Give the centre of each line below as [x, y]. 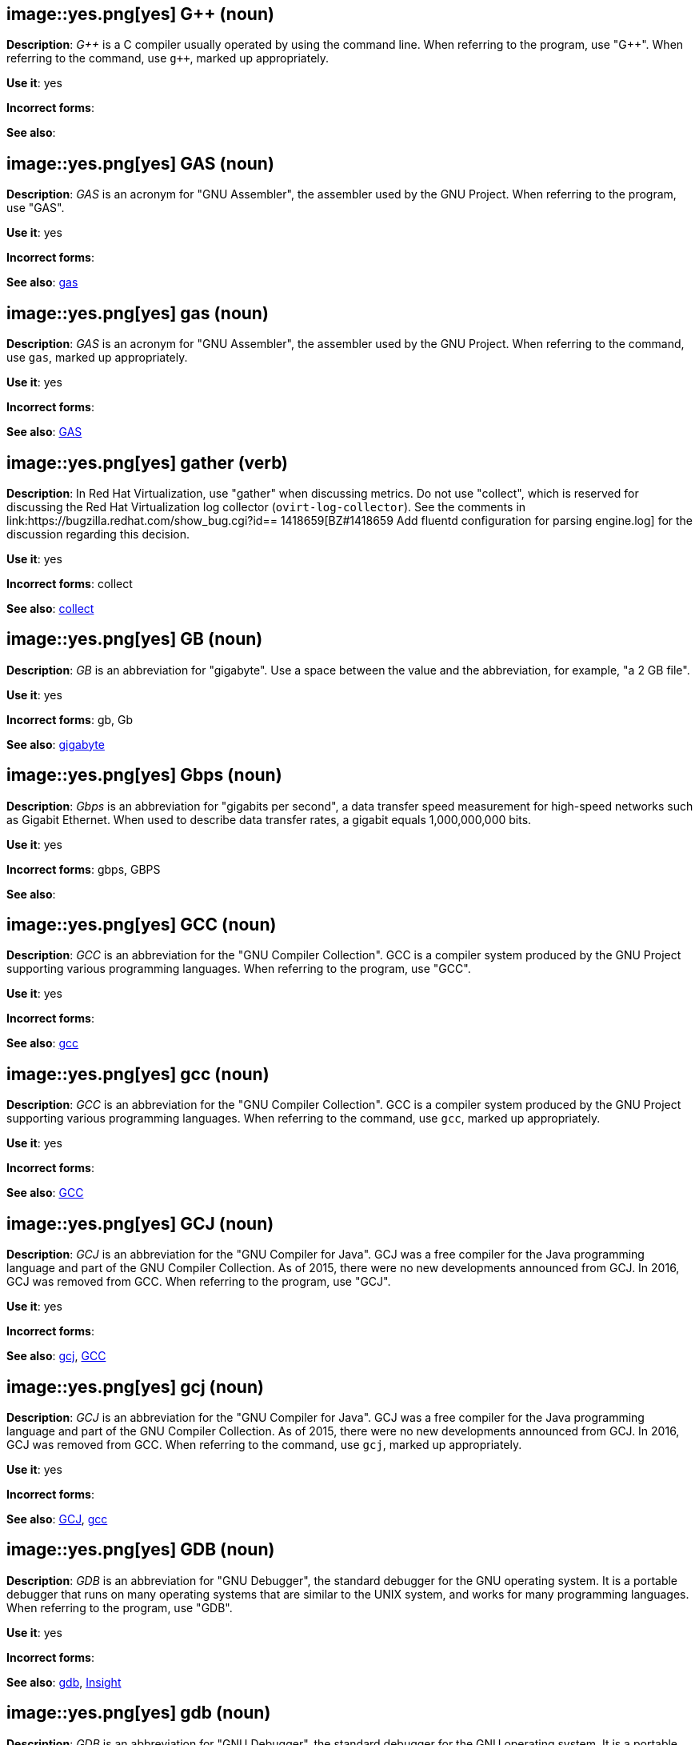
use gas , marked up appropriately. [97, 358]
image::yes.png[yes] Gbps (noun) [144, 775]
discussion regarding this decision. [98, 534]
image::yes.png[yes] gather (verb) [148, 462]
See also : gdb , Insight [64, 1682]
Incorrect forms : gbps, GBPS [84, 869]
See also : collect [50, 608]
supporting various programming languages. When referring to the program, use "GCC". [239, 969]
